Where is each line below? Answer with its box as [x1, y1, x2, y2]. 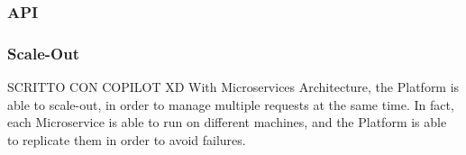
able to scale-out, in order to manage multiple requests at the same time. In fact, [7, 95, 454, 114]
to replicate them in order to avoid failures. [7, 130, 246, 149]
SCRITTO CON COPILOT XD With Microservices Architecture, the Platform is [7, 77, 460, 96]
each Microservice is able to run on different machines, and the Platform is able [7, 113, 447, 132]
